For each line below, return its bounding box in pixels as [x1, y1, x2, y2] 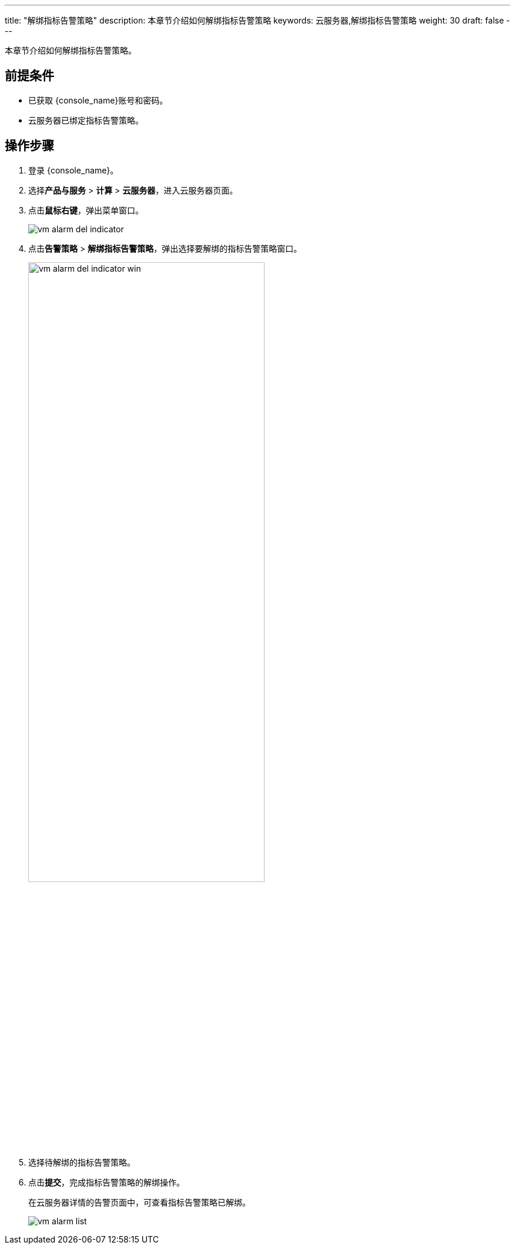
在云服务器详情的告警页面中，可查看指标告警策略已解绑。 [28, 1197, 250, 1208]
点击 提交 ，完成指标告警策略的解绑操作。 [28, 1177, 185, 1188]
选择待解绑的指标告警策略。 [28, 1157, 135, 1168]
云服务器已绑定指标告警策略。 [28, 115, 143, 125]
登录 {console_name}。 [28, 165, 119, 175]
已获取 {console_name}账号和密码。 [28, 95, 168, 105]
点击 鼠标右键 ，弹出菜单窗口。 [28, 205, 143, 215]
